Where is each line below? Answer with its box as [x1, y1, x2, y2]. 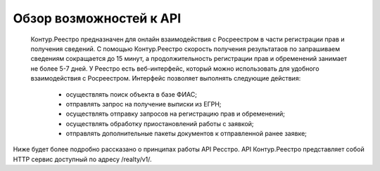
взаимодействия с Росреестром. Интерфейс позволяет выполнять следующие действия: [30, 74, 301, 83]
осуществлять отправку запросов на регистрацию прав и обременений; [65, 109, 285, 118]
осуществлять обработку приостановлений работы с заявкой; [65, 119, 254, 128]
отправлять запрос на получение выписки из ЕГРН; [65, 100, 222, 108]
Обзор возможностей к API [13, 11, 182, 26]
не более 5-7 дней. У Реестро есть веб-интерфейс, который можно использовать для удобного [30, 64, 319, 73]
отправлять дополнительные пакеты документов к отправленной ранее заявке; [65, 130, 308, 138]
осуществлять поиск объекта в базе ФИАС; [65, 90, 197, 98]
